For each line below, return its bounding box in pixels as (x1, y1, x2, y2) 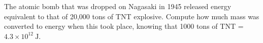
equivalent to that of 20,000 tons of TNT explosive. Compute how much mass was (4, 11, 259, 21)
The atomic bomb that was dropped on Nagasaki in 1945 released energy (4, 1, 232, 11)
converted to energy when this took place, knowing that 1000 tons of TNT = (4, 21, 244, 31)
